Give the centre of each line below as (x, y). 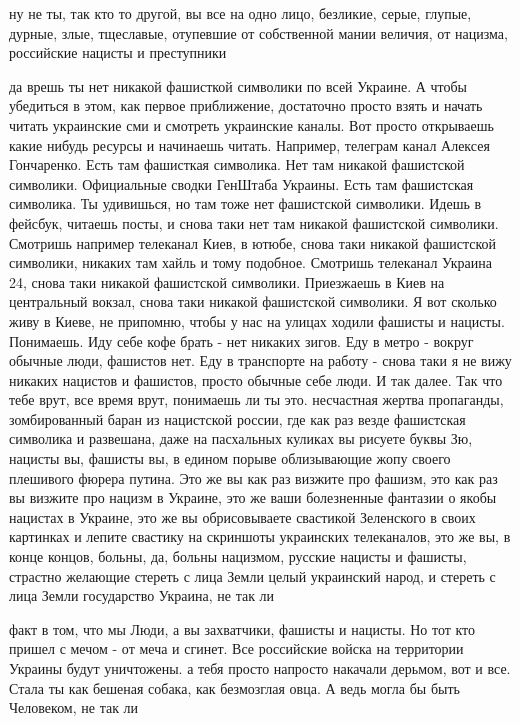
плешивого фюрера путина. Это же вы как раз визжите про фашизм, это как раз (253, 477)
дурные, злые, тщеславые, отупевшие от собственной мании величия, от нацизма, (258, 32)
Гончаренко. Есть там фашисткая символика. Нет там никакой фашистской (237, 164)
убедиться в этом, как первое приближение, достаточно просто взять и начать (246, 105)
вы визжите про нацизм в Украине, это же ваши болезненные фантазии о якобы (253, 497)
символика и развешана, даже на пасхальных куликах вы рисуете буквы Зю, (241, 438)
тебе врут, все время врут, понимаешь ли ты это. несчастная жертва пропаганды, (256, 399)
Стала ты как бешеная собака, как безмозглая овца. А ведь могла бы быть (234, 687)
